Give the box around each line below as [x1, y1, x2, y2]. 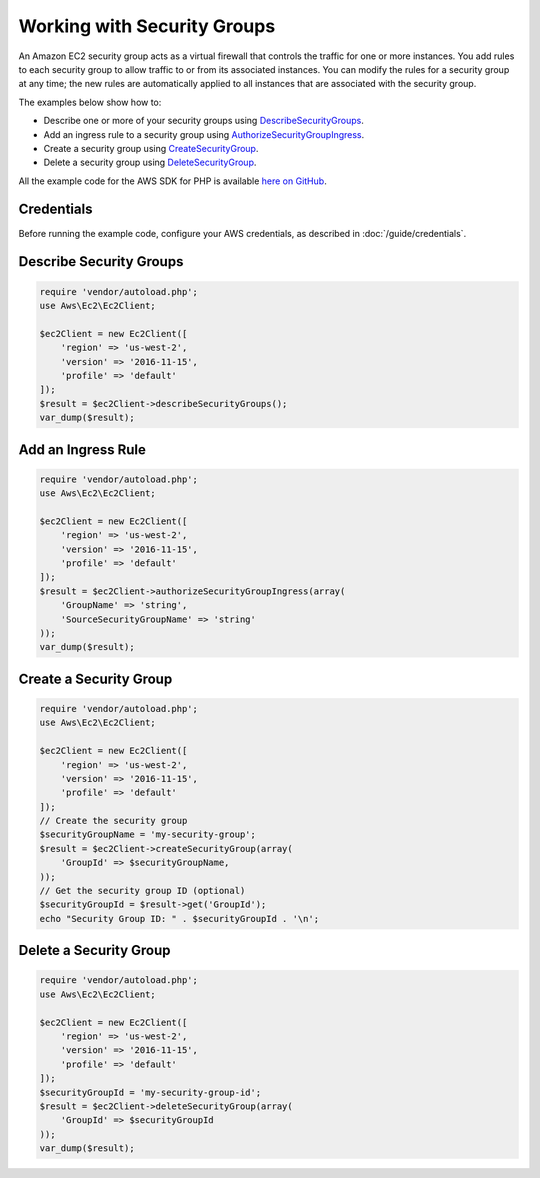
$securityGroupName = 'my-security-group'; [39, 829, 257, 840]
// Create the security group [39, 815, 188, 827]
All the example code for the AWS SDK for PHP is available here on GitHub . [18, 175, 327, 187]
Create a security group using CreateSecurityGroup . [43, 142, 259, 154]
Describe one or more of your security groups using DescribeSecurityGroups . [43, 115, 364, 127]
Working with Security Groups [18, 15, 276, 37]
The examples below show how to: [18, 96, 162, 108]
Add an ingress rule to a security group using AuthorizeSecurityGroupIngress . [43, 128, 365, 140]
